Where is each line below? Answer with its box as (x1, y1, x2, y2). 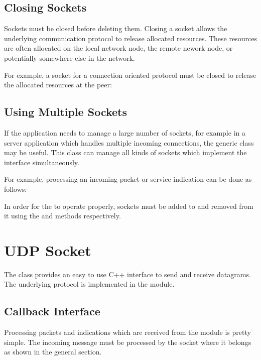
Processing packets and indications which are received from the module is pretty (4, 327, 251, 337)
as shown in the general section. (4, 346, 102, 357)
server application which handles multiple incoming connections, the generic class (4, 137, 254, 148)
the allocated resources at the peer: (4, 79, 112, 90)
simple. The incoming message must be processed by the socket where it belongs (4, 336, 251, 347)
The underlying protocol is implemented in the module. (4, 279, 175, 289)
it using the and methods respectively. (4, 210, 121, 221)
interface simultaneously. (4, 157, 79, 167)
